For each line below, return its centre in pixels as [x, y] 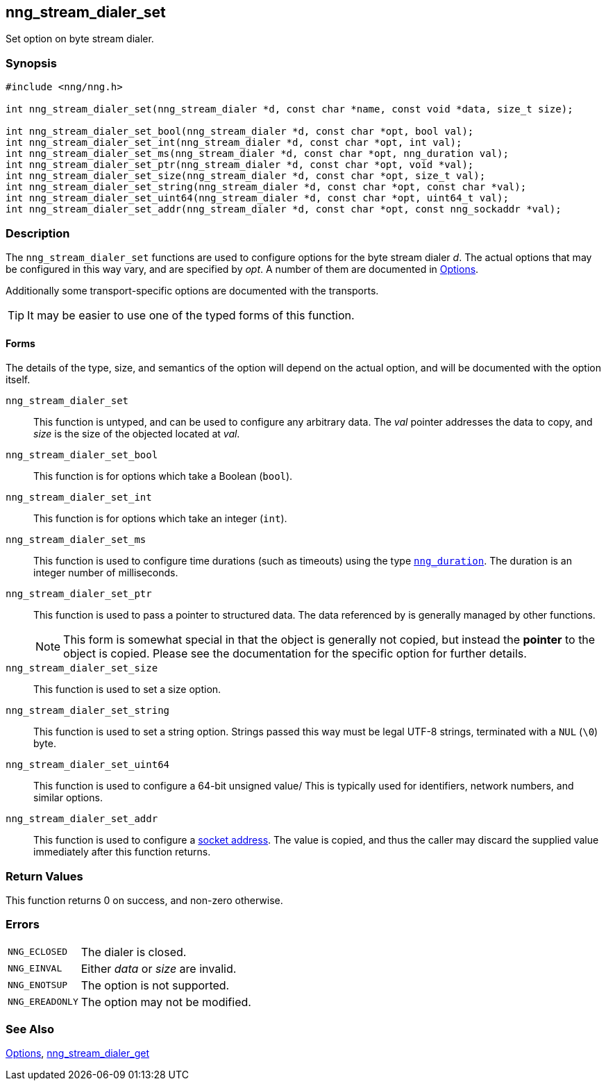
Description [38, 233]
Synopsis [31, 63]
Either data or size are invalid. [159, 968]
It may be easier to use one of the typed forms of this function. [191, 315]
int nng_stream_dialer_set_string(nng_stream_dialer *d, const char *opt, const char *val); [266, 187]
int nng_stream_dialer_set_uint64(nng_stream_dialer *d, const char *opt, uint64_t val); [257, 198]
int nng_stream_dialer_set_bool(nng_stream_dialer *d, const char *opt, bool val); [240, 132]
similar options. [68, 798]
